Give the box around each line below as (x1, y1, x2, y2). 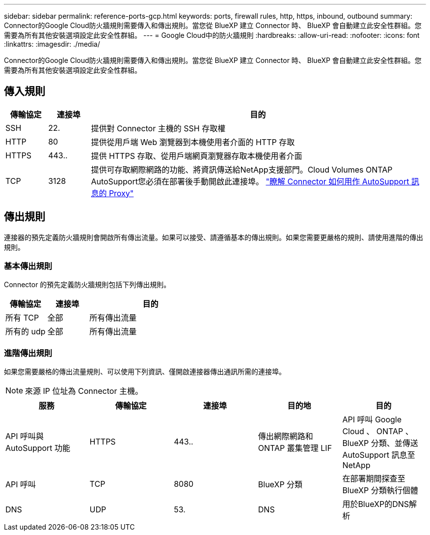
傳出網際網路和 (258, 431, 313, 442)
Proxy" (108, 188, 134, 198)
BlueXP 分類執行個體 (342, 485, 418, 496)
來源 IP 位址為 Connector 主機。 (25, 386, 143, 396)
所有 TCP (5, 313, 39, 323)
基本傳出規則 (4, 261, 53, 271)
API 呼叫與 (5, 431, 44, 442)
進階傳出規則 (4, 348, 53, 358)
